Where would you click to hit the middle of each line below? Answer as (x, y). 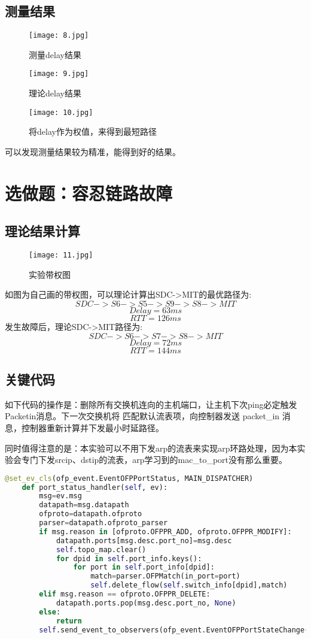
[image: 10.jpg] (61, 112)
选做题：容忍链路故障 (89, 193)
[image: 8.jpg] (59, 36)
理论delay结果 (55, 93)
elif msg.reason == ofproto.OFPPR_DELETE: (125, 594)
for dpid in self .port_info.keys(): (129, 558)
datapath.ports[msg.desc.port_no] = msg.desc (144, 540)
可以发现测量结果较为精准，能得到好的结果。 (93, 151)
